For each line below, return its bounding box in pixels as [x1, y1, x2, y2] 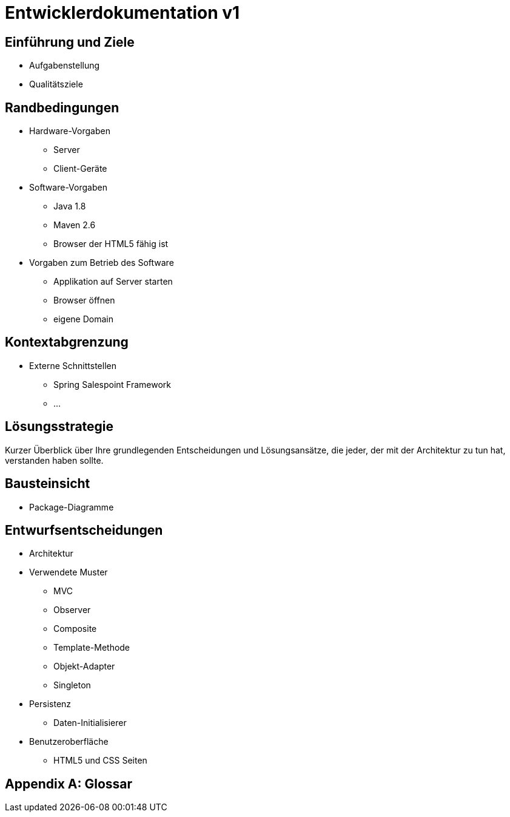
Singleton [53, 680, 91, 691]
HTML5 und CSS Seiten [53, 755, 147, 766]
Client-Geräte [53, 163, 107, 174]
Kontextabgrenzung [5, 334, 129, 350]
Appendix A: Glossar [5, 776, 133, 792]
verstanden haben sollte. [5, 455, 104, 466]
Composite [53, 623, 97, 634]
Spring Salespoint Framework [53, 379, 172, 390]
